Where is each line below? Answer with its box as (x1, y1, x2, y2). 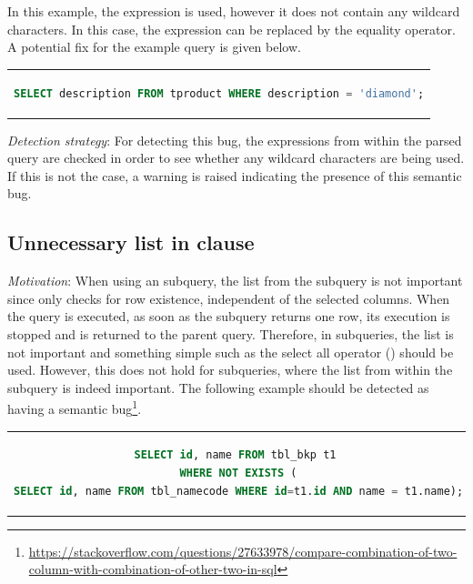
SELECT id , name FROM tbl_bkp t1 (134, 448, 337, 462)
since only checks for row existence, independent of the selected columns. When (7, 288, 450, 307)
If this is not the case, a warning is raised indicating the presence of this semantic (7, 166, 462, 185)
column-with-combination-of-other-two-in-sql (28, 559, 277, 579)
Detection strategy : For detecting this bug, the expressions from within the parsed (7, 130, 462, 149)
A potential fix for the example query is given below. (7, 37, 301, 56)
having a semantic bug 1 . (7, 397, 142, 418)
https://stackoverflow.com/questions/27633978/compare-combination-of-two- (28, 541, 458, 560)
